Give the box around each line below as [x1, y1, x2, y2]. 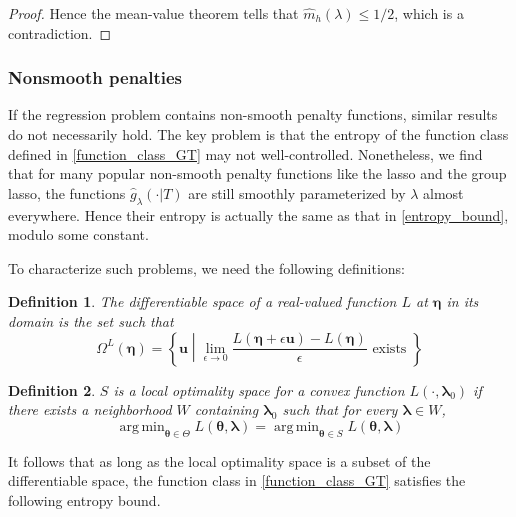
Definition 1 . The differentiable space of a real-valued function [8, 291, 397, 312]
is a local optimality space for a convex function [113, 379, 405, 400]
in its [446, 291, 479, 312]
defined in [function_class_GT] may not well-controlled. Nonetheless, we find [8, 143, 483, 164]
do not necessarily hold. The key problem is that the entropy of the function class [8, 124, 509, 144]
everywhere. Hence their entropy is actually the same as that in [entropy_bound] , [8, 204, 509, 225]
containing [194, 399, 259, 420]
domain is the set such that [8, 310, 174, 331]
